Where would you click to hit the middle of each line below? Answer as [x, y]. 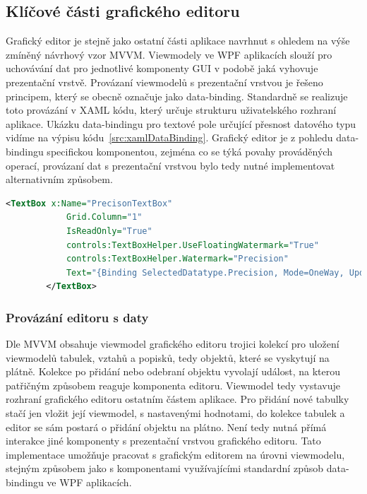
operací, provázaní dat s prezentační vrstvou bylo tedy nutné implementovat [170, 165]
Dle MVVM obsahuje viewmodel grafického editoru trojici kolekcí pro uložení [173, 344]
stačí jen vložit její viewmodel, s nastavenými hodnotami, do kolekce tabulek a [175, 413]
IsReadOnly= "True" [109, 231]
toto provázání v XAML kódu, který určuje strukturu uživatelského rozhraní [171, 110]
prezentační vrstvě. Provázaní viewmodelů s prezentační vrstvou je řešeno [164, 82]
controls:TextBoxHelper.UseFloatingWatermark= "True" [192, 245]
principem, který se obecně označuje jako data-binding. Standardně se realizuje [177, 96]
